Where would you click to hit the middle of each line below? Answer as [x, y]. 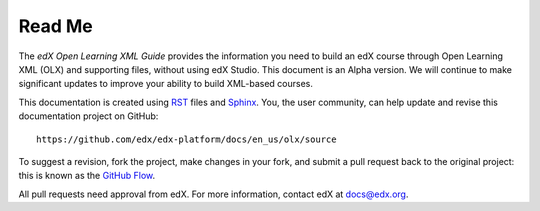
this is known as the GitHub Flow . [87, 176]
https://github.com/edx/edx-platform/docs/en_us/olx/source [186, 139]
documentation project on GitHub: [88, 116]
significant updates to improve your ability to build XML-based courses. [166, 84]
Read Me [56, 26]
